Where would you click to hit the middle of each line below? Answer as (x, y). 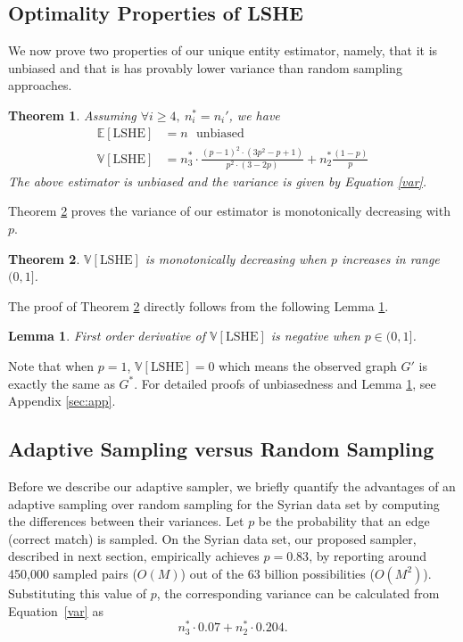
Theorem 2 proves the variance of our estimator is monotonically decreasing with (229, 211)
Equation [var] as (56, 610)
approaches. (40, 85)
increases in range (390, 258)
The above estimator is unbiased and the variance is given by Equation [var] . (218, 181)
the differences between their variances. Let (126, 521)
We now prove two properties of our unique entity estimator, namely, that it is (223, 50)
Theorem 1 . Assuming (72, 115)
